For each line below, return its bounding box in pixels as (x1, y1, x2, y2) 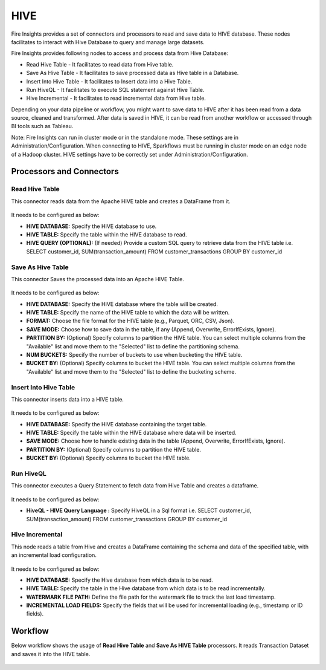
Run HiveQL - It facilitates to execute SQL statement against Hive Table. (26, 86, 205, 93)
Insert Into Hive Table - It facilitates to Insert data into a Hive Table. (26, 77, 193, 85)
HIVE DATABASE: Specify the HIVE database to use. (26, 223, 157, 230)
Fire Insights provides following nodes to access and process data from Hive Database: (11, 50, 229, 57)
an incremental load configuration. (11, 551, 97, 559)
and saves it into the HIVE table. (11, 650, 91, 657)
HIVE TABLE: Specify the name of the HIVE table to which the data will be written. (26, 309, 230, 316)
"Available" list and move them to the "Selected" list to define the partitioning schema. (26, 342, 240, 350)
